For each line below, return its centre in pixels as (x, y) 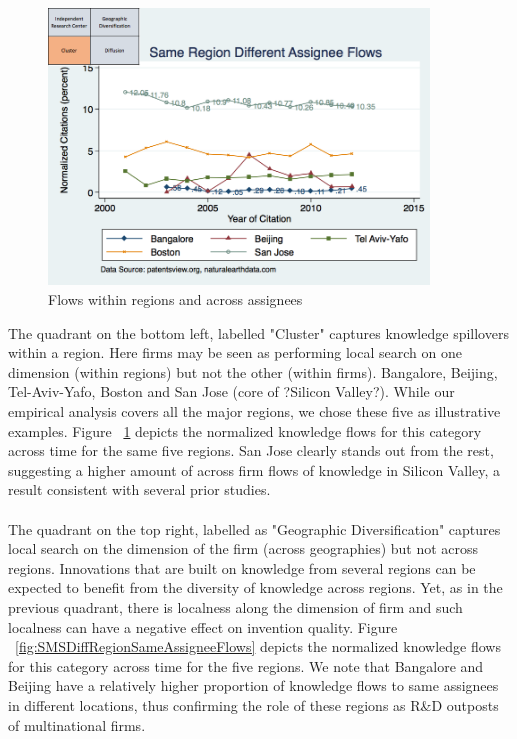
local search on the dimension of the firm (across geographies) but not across (243, 548)
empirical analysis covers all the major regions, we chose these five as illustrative (254, 411)
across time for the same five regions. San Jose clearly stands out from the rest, (251, 450)
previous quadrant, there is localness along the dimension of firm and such (235, 606)
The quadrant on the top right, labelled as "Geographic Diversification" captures (254, 528)
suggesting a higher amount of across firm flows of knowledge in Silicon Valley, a (254, 469)
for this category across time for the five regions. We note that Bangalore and (246, 665)
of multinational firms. (77, 724)
